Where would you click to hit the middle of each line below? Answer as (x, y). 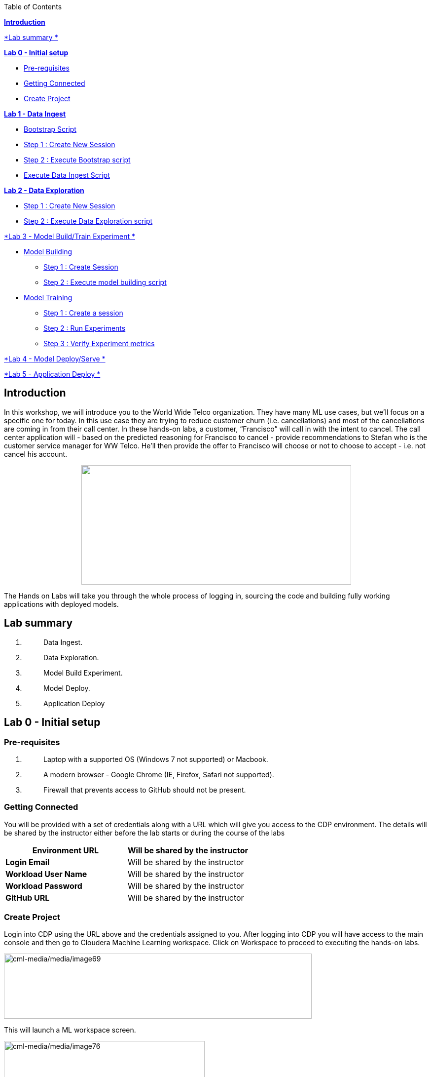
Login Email (28, 862)
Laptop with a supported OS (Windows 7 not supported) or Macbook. (156, 759)
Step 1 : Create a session (83, 313)
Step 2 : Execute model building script (105, 282)
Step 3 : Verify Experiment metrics (99, 343)
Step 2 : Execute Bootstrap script (77, 160)
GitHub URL (28, 897)
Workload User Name (46, 874)
